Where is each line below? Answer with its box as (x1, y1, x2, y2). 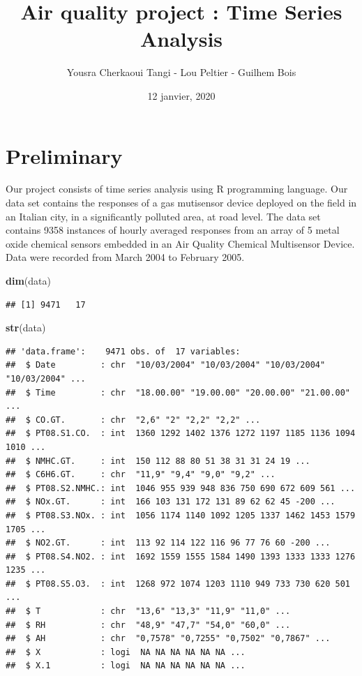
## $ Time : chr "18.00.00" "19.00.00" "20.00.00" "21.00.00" (6, 387, 350, 398)
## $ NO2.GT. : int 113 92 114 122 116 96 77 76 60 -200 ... (6, 538, 331, 548)
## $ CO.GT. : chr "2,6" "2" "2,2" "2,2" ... (6, 414, 261, 425)
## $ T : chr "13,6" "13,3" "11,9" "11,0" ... (6, 606, 291, 617)
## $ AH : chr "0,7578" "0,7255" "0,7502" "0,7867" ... (6, 633, 331, 644)
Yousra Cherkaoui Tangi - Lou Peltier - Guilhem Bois (66, 65, 296, 80)
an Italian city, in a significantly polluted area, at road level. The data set (6, 209, 321, 223)
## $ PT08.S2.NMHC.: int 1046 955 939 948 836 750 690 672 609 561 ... (6, 483, 356, 493)
